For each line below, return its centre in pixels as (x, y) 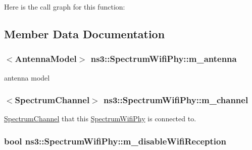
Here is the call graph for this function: (65, 7)
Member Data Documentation (85, 33)
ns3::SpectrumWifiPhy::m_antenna (164, 59)
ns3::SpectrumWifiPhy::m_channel (176, 100)
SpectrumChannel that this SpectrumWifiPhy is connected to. (100, 119)
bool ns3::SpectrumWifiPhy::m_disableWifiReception (115, 141)
